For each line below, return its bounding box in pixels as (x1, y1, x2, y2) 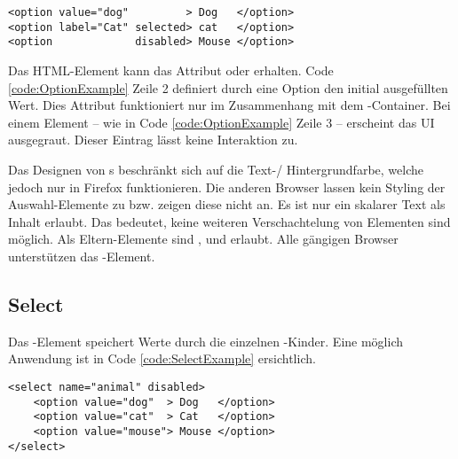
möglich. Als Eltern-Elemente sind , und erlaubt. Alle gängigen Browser (8, 229, 399, 248)
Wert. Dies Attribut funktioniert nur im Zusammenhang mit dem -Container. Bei (8, 96, 451, 114)
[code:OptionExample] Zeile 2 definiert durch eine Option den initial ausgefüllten (8, 78, 448, 97)
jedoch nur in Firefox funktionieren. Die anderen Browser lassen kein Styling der (8, 177, 446, 196)
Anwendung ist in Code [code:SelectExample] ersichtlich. (8, 349, 316, 368)
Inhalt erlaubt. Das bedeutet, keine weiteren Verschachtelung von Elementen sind (8, 212, 451, 230)
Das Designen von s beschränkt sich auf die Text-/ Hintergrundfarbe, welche (8, 159, 423, 178)
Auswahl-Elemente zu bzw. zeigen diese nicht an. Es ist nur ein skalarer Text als (8, 195, 446, 214)
